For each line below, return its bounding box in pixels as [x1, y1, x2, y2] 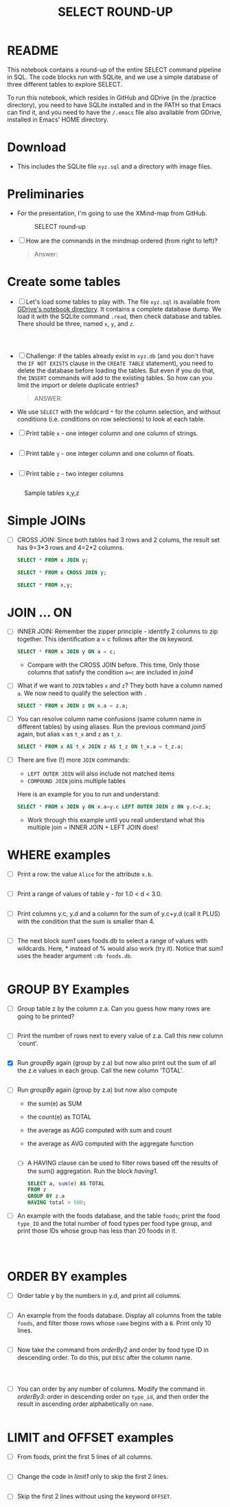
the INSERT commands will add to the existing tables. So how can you [16, 373, 213, 382]
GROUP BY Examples [7, 982, 130, 998]
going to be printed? [16, 1012, 75, 1021]
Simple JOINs [7, 513, 86, 528]
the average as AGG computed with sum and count [27, 1126, 172, 1134]
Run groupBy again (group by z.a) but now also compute [16, 1086, 177, 1094]
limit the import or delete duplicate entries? [16, 381, 139, 389]
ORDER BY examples [7, 1269, 128, 1284]
